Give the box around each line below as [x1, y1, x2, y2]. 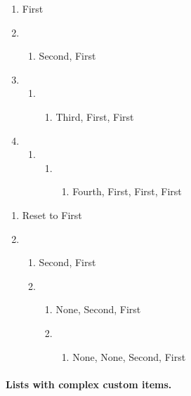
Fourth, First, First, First [72, 184, 182, 199]
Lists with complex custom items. [6, 376, 172, 391]
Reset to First [22, 207, 82, 222]
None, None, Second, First [72, 349, 186, 364]
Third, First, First [55, 109, 134, 124]
